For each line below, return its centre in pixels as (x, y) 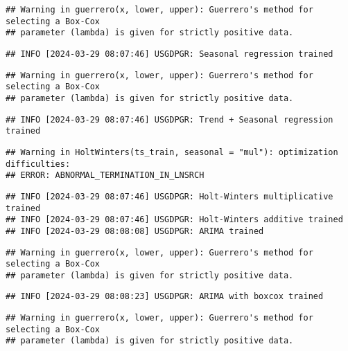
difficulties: (38, 164)
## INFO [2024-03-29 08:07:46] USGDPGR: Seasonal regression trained (169, 54)
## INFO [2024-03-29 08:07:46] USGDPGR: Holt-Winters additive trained (174, 220)
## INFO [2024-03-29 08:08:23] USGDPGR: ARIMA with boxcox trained (165, 297)
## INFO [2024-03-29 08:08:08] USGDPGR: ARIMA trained (135, 231)
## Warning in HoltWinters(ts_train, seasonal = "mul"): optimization (172, 152)
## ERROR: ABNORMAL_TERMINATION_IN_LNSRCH (105, 175)
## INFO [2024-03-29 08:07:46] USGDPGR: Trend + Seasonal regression (169, 119)
